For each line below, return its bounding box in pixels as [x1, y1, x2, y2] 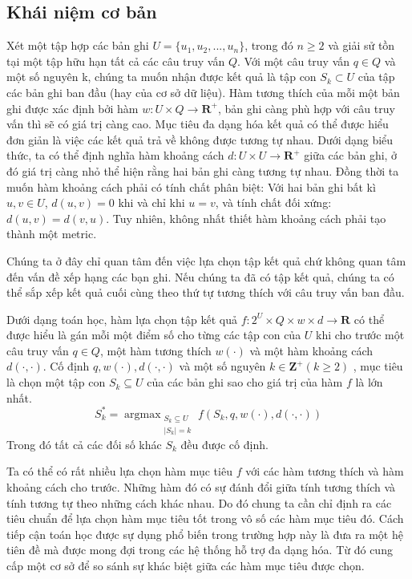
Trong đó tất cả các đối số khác [6, 435, 162, 452]
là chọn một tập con [6, 374, 106, 391]
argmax [124, 408, 161, 420]
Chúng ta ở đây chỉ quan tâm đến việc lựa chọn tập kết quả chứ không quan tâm [6, 252, 406, 269]
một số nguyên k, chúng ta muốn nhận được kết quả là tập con [6, 68, 317, 85]
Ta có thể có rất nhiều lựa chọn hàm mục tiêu [6, 463, 232, 480]
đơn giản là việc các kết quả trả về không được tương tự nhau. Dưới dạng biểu [6, 131, 394, 148]
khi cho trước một [316, 326, 405, 343]
